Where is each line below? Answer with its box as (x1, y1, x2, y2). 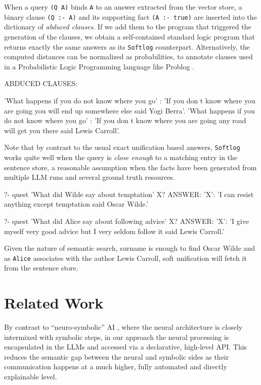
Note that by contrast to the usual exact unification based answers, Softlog (4, 142, 240, 152)
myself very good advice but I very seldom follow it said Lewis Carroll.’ (4, 225, 225, 236)
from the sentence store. (4, 262, 78, 273)
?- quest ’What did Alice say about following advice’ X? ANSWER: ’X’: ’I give (4, 215, 249, 226)
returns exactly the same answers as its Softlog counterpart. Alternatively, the (4, 41, 250, 52)
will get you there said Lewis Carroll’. (4, 125, 120, 135)
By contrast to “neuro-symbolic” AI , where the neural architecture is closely (4, 322, 243, 332)
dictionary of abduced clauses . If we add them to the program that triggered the (4, 21, 251, 32)
